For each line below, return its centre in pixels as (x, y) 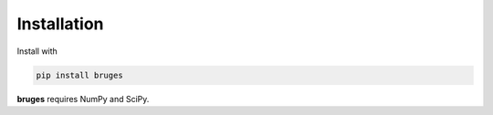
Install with (37, 51)
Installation (60, 24)
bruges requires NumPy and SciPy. (83, 99)
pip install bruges (79, 75)
